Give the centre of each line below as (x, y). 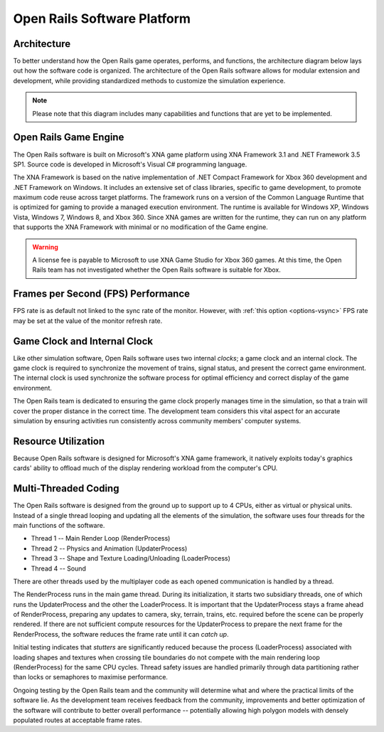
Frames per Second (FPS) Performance (102, 294)
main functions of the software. (59, 525)
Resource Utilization (59, 441)
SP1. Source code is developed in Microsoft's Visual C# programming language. (130, 164)
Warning (45, 247)
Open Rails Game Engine (69, 138)
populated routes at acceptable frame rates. (78, 720)
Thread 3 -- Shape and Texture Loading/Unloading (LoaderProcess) (131, 558)
